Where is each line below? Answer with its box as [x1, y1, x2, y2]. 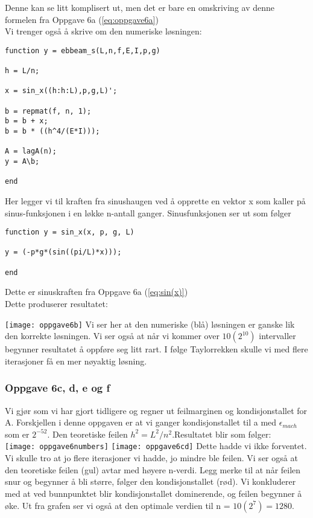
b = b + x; [5, 117, 48, 126]
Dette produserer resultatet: [5, 297, 108, 310]
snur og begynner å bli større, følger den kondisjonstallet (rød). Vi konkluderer [5, 475, 296, 488]
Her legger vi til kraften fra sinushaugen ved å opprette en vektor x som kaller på [5, 194, 306, 207]
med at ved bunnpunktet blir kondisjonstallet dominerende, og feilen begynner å [5, 487, 302, 499]
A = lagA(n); [5, 147, 57, 156]
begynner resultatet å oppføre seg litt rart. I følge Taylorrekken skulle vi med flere [5, 343, 308, 355]
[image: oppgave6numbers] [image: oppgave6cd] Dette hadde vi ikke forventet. [5, 439, 307, 452]
